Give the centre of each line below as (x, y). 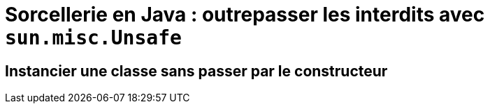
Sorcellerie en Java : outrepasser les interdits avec (245, 15)
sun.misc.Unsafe (93, 38)
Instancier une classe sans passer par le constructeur (196, 71)
